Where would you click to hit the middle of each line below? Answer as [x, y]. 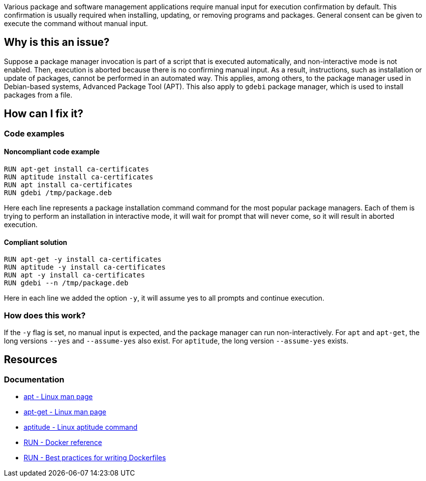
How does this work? [45, 315]
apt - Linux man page [58, 397]
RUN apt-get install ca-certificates [77, 169]
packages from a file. [38, 95]
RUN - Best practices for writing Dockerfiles [95, 458]
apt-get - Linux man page [65, 412]
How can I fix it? [44, 114]
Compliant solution [36, 242]
